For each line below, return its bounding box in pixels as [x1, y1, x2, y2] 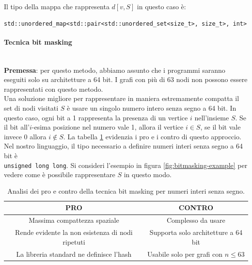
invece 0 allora [4, 131, 47, 141]
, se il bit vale [200, 122, 241, 132]
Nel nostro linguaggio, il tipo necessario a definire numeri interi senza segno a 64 [4, 141, 243, 151]
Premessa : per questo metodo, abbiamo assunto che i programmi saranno [4, 65, 225, 75]
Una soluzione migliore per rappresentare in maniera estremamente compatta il [4, 93, 239, 103]
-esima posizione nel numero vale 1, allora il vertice [31, 122, 184, 132]
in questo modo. [124, 169, 172, 180]
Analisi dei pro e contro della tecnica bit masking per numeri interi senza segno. [7, 185, 245, 196]
